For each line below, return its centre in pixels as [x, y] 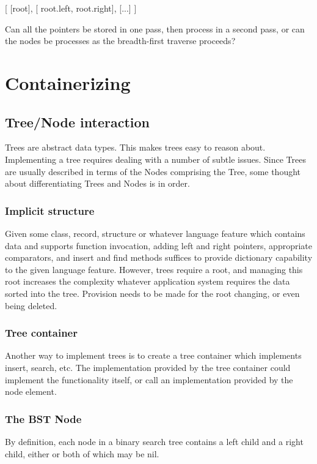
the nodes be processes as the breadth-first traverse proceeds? [120, 41]
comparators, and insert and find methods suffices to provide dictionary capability [159, 257]
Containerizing [68, 82]
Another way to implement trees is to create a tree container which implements [153, 355]
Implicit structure [50, 210]
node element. [31, 391]
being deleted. [31, 305]
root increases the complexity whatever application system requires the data [148, 281]
